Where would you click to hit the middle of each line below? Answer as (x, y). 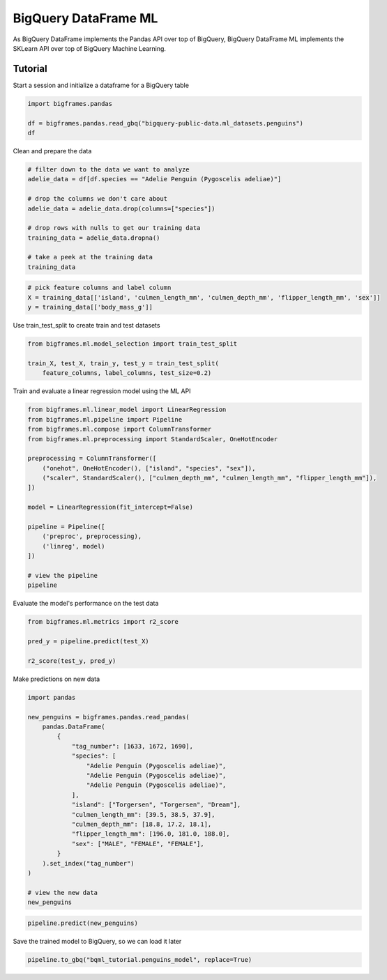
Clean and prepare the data (52, 151)
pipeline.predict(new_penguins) (83, 923)
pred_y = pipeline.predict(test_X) (88, 642)
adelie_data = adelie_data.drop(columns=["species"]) (121, 208)
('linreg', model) (74, 546)
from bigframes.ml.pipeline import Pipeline (105, 419)
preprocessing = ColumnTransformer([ (92, 459)
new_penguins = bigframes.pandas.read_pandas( (108, 717)
